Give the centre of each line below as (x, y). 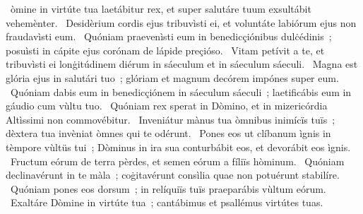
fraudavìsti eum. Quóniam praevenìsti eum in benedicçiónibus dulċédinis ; (169, 36)
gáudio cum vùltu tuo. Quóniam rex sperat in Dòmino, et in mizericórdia (167, 106)
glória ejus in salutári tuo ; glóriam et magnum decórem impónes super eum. (172, 77)
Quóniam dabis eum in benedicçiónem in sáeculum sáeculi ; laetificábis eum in (181, 91)
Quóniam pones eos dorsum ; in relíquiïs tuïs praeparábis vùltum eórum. (168, 188)
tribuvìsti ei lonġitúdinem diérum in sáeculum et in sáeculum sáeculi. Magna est (182, 64)
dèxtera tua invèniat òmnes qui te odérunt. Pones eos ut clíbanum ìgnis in (168, 133)
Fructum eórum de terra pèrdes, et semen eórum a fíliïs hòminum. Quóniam (177, 161)
